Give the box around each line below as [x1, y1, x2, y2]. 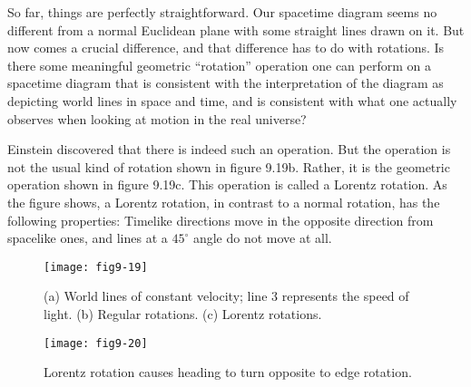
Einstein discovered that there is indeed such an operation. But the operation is [7, 140, 451, 159]
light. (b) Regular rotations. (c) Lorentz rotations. [44, 304, 322, 323]
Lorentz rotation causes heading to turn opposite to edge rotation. [44, 363, 412, 382]
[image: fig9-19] [44, 260, 148, 274]
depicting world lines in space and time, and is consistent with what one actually [7, 91, 457, 110]
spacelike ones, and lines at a [7, 228, 168, 247]
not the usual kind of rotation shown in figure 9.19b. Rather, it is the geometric [7, 157, 450, 176]
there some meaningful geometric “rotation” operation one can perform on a [7, 55, 431, 74]
